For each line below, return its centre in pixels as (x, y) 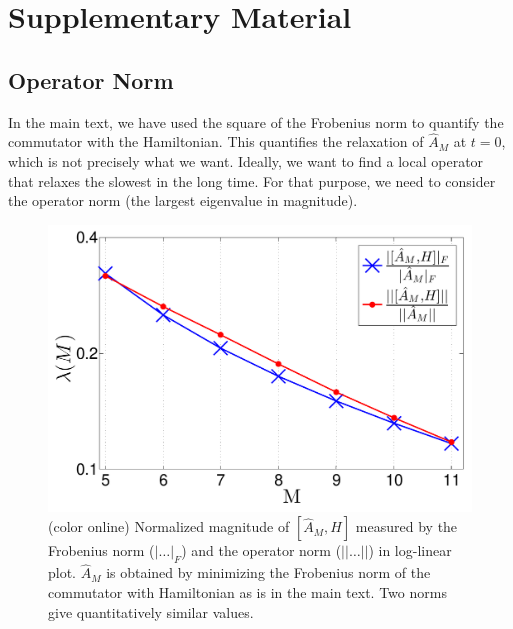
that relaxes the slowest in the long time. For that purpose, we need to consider (252, 180)
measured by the (406, 526)
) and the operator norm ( (261, 550)
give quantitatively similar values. (151, 611)
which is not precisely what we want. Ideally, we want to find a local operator (246, 160)
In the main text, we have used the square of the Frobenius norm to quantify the (256, 121)
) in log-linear (410, 550)
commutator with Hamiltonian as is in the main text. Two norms (247, 591)
